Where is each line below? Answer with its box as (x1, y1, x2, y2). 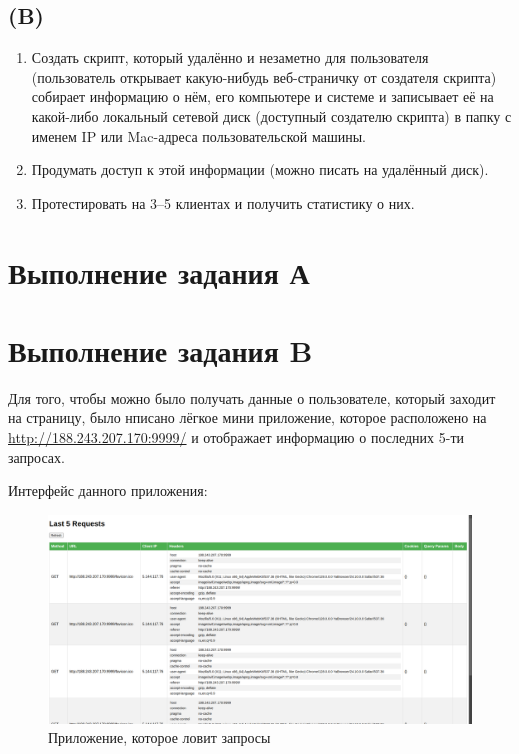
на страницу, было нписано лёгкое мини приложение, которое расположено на (8, 407, 487, 428)
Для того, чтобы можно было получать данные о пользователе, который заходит (8, 387, 496, 408)
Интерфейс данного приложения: (8, 480, 208, 501)
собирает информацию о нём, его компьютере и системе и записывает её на (31, 86, 494, 107)
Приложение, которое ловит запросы (48, 727, 271, 748)
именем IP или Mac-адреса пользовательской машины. (31, 125, 366, 146)
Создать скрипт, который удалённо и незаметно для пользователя (31, 47, 429, 68)
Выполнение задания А (8, 251, 310, 292)
